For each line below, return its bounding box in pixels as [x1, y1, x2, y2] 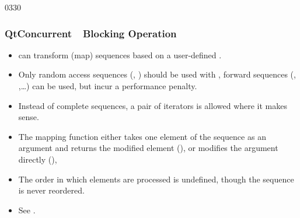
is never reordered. [18, 184, 85, 196]
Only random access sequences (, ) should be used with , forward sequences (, [18, 68, 296, 80]
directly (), [18, 153, 57, 165]
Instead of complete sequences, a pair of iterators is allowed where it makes [18, 99, 288, 111]
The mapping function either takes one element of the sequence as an [18, 130, 266, 142]
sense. [18, 111, 39, 123]
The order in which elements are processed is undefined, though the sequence [18, 173, 294, 185]
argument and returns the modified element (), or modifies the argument [18, 142, 278, 154]
